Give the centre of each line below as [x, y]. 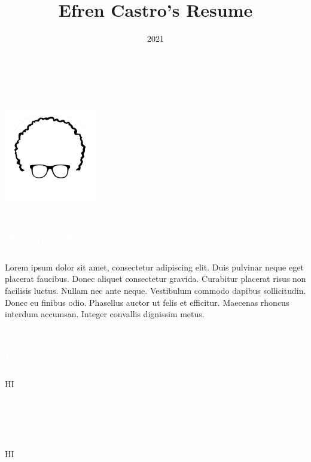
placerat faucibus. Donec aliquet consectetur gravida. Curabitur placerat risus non [155, 279]
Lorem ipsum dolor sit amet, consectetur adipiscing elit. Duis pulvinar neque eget [154, 267]
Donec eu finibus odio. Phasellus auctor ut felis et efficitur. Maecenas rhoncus [147, 302]
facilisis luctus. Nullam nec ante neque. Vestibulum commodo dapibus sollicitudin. [155, 290]
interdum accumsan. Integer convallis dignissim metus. [105, 314]
